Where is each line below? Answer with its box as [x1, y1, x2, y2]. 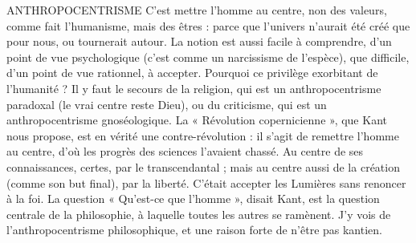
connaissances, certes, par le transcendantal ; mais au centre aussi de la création [6, 158, 400, 175]
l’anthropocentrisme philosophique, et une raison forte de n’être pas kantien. [6, 221, 382, 238]
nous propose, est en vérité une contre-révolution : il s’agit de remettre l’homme [6, 127, 399, 144]
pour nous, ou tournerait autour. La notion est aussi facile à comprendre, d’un [6, 33, 392, 50]
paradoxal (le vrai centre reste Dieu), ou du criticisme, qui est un [6, 95, 327, 112]
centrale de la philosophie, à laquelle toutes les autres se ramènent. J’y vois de [6, 205, 391, 222]
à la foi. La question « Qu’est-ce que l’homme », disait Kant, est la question [6, 190, 380, 207]
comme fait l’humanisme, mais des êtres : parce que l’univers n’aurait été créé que [6, 17, 410, 34]
